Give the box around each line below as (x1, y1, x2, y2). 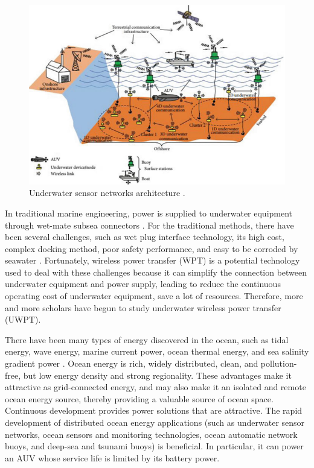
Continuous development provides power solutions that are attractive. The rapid (5, 404, 303, 417)
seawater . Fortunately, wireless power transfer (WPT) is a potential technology (5, 254, 300, 267)
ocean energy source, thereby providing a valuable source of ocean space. (5, 392, 274, 405)
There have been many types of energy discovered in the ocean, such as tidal (5, 333, 289, 346)
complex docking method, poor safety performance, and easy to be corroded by (5, 242, 298, 255)
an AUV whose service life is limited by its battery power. (5, 451, 220, 464)
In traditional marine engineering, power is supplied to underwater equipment (5, 206, 293, 219)
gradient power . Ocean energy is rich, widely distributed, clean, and (5, 357, 258, 370)
